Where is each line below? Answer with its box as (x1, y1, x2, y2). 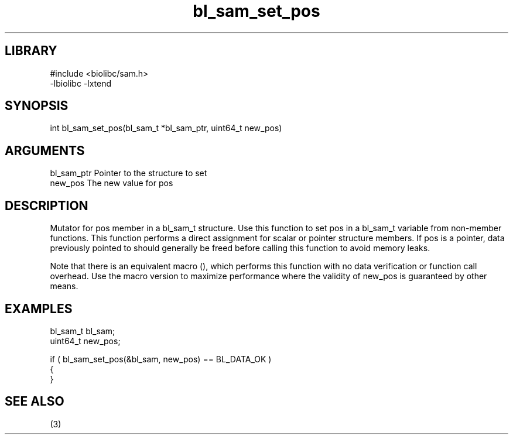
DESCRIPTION (5, 198, 88, 213)
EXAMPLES (5, 301, 73, 316)
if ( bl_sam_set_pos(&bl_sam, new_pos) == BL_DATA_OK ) (50, 354, 272, 364)
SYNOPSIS (5, 98, 69, 114)
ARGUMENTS (5, 143, 85, 158)
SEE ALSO (5, 394, 64, 409)
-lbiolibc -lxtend (50, 78, 112, 88)
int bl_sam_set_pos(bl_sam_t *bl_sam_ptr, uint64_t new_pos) (50, 123, 282, 133)
